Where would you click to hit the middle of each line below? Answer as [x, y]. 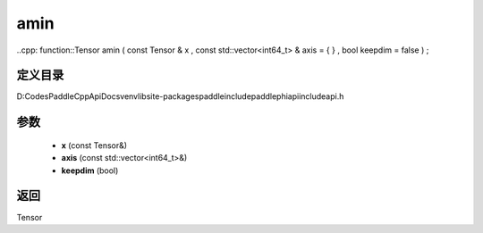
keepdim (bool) [90, 171]
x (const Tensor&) [94, 145]
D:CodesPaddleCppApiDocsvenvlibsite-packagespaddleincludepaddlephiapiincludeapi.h [180, 96]
